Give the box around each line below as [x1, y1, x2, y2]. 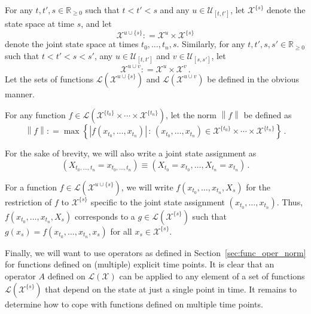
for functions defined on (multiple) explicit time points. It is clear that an [5, 258, 275, 270]
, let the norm [166, 109, 217, 121]
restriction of [5, 195, 52, 208]
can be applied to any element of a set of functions [119, 269, 305, 282]
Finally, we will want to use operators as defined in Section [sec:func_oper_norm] [5, 246, 306, 258]
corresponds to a [74, 210, 135, 222]
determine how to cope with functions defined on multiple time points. [5, 297, 263, 310]
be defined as [243, 109, 292, 121]
